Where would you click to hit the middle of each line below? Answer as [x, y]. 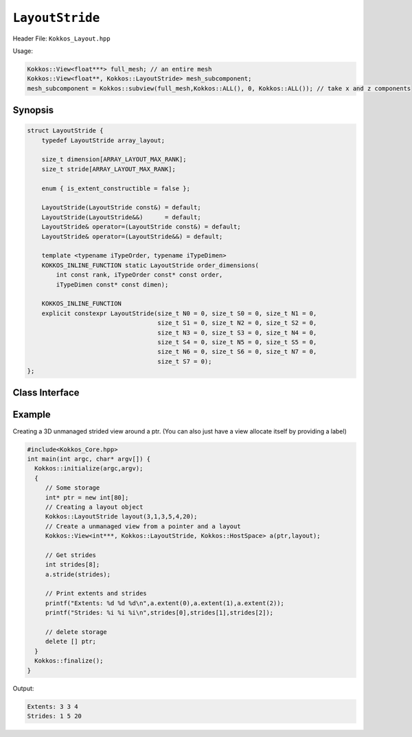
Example [32, 415]
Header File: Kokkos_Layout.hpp [61, 38]
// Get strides [70, 555]
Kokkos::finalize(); [69, 661]
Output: [23, 688]
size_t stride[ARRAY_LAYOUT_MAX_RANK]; [109, 169]
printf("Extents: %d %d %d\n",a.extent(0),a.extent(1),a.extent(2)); [165, 603]
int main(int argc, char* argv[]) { [89, 459]
